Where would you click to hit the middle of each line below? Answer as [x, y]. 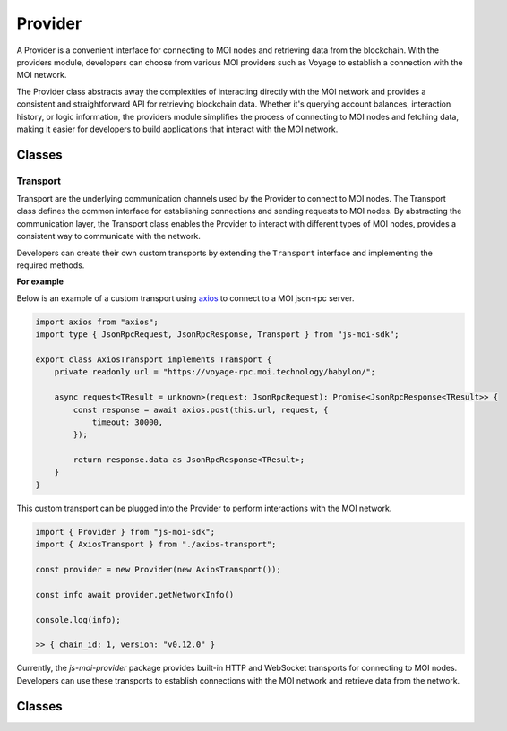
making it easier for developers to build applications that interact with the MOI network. [177, 129]
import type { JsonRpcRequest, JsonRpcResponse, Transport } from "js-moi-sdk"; [217, 335]
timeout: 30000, [128, 422]
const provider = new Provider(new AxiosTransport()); [158, 569]
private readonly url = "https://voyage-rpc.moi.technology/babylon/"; [215, 372]
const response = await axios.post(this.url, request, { [201, 409]
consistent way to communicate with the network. [108, 236]
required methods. [51, 265]
